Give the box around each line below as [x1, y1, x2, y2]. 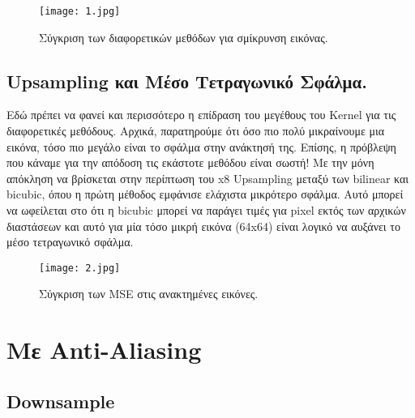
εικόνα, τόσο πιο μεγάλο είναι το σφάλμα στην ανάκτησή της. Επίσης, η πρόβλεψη [6, 138, 396, 155]
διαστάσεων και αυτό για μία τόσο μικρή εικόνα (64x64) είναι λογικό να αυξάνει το [6, 217, 400, 234]
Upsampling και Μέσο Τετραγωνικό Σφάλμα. [6, 68, 367, 93]
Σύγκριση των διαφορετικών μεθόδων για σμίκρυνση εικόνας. [39, 28, 328, 45]
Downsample [6, 388, 115, 413]
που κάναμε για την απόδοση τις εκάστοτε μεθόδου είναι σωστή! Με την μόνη [6, 154, 374, 171]
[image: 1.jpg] [39, 6, 121, 17]
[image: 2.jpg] [39, 262, 121, 274]
